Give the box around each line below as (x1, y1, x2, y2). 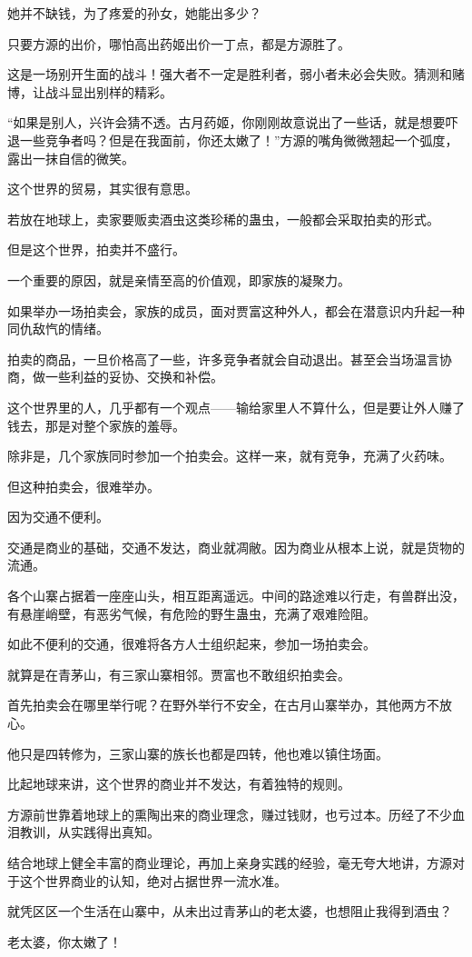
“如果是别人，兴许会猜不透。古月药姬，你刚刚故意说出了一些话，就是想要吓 (7, 113, 458, 132)
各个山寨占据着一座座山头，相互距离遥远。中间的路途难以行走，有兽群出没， (7, 586, 465, 605)
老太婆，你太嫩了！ (7, 932, 122, 951)
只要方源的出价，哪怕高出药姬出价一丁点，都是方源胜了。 (7, 34, 350, 53)
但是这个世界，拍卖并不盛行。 (7, 240, 185, 259)
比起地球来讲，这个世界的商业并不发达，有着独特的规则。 (7, 774, 350, 793)
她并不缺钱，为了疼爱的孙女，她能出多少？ (7, 4, 261, 22)
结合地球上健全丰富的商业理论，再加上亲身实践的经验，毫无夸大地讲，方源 (7, 853, 452, 872)
